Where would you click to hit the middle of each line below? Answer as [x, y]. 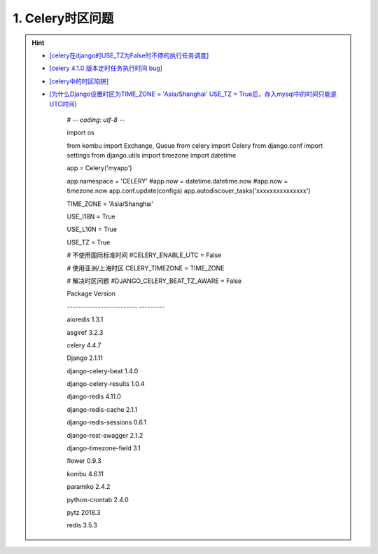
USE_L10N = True [92, 229]
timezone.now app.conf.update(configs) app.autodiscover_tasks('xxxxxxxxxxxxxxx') [189, 191]
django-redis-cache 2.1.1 [102, 409]
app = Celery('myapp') [99, 168]
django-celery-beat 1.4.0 [103, 371]
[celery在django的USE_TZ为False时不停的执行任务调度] [129, 55]
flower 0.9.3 [84, 461]
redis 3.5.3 [82, 525]
